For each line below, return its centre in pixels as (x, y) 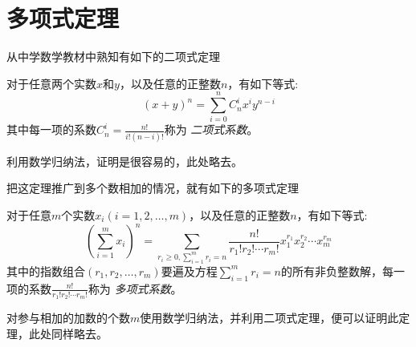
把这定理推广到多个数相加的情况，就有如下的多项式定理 (153, 188)
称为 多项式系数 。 (135, 288)
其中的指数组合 (46, 270)
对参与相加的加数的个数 (68, 317)
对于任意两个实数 (51, 83)
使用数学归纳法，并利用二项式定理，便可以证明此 (269, 317)
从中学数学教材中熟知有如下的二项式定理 (113, 56)
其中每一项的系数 (51, 129)
